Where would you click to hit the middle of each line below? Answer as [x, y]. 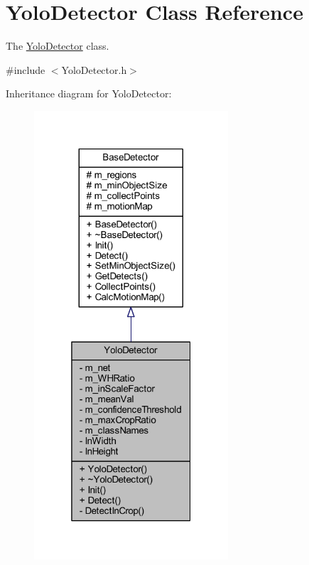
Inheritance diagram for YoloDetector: [89, 93]
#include [26, 69]
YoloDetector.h [94, 69]
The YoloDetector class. [58, 46]
